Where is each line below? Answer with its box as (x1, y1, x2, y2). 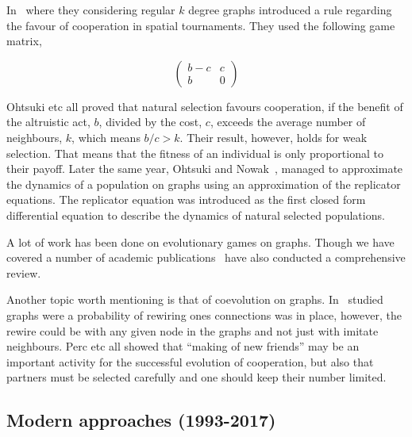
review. (6, 264, 41, 281)
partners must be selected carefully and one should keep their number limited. (6, 369, 387, 385)
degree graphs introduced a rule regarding (188, 2, 392, 17)
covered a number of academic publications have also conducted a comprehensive (6, 249, 406, 266)
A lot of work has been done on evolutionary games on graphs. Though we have (6, 233, 395, 250)
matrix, (6, 33, 42, 49)
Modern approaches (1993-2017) (6, 408, 276, 432)
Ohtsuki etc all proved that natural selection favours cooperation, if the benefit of (6, 98, 403, 114)
